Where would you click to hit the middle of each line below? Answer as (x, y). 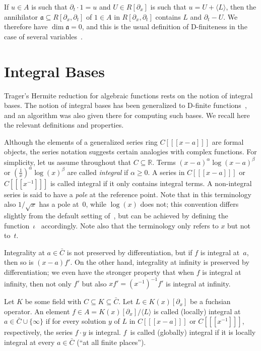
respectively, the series (39, 332)
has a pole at (59, 204)
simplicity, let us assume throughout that (68, 162)
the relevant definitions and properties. (64, 125)
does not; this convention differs (189, 204)
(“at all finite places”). (111, 342)
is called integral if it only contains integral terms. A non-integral (151, 183)
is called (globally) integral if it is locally (193, 332)
